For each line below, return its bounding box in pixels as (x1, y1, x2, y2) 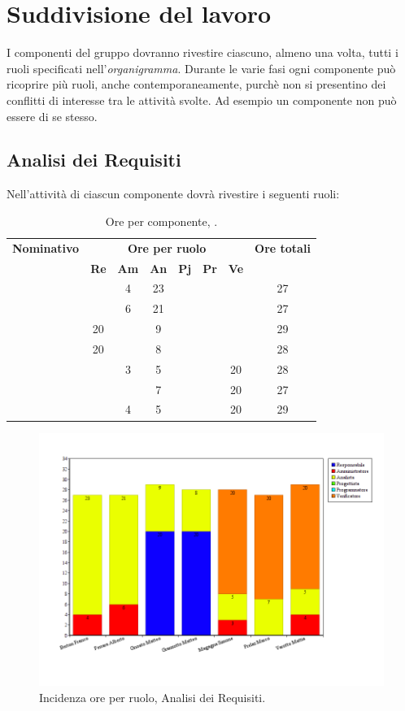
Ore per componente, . (105, 212, 218, 229)
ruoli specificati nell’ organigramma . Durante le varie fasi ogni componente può (7, 59, 396, 76)
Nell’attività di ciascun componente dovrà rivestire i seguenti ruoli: (7, 185, 340, 202)
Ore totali (255, 239, 311, 256)
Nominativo (12, 239, 80, 256)
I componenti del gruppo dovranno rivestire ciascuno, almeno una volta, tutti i (7, 44, 398, 61)
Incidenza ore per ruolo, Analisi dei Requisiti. (39, 688, 266, 705)
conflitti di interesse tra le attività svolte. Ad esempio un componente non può (7, 91, 397, 108)
